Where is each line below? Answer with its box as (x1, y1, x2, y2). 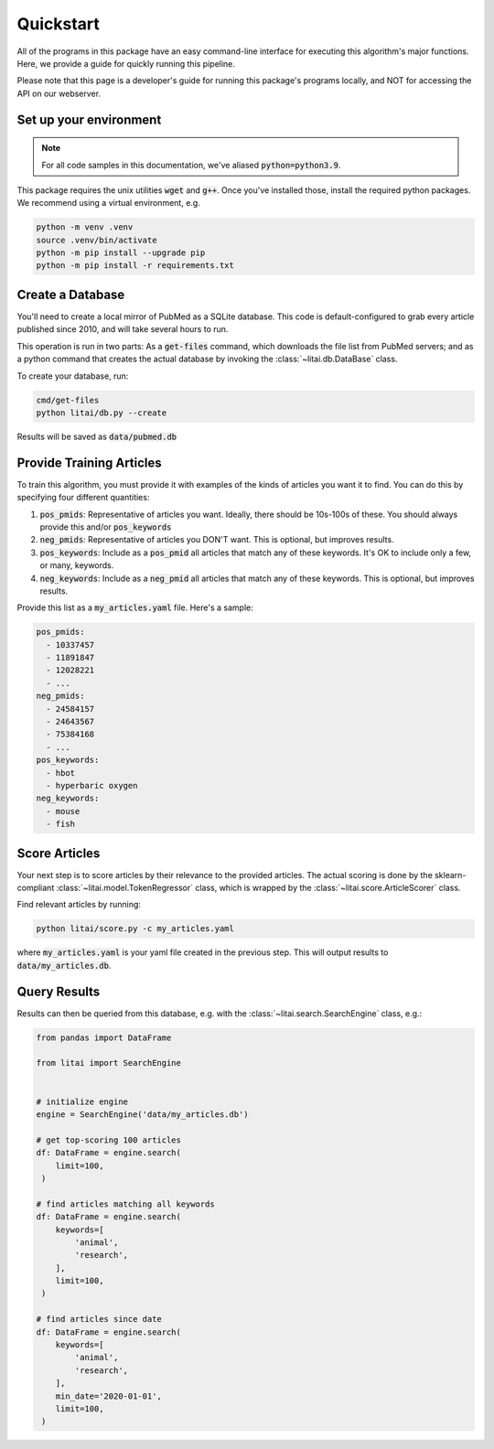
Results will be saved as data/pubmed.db (16, 431, 177, 442)
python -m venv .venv (36, 222, 134, 232)
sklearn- (435, 869, 467, 880)
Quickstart (16, 14, 101, 34)
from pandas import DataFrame (36, 1032, 172, 1043)
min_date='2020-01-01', (55, 1390, 162, 1401)
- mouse (46, 806, 81, 816)
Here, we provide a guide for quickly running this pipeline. (16, 58, 235, 69)
